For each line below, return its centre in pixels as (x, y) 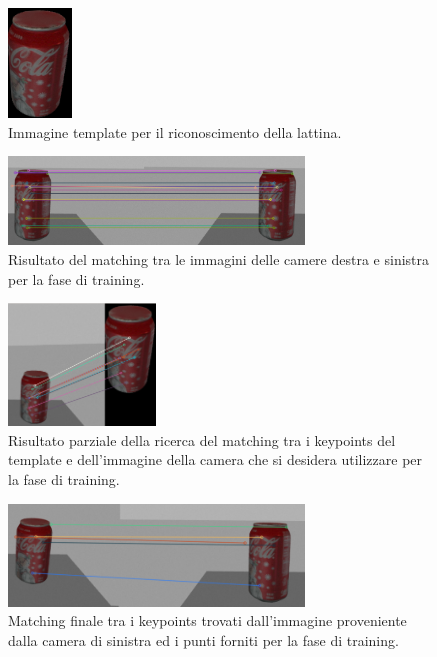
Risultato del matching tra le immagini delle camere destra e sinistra (219, 258)
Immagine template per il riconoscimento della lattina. (175, 131)
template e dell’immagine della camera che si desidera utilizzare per (215, 459)
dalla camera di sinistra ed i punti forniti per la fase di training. (203, 639)
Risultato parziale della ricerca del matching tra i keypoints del (202, 439)
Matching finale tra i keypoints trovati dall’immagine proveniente (207, 620)
